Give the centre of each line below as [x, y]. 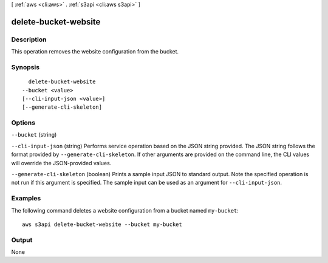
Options [23, 123]
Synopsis [25, 67]
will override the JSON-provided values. [61, 163]
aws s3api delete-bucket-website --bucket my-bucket [102, 224]
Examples [26, 199]
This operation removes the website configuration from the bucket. [95, 52]
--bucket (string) [34, 135]
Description [29, 39]
